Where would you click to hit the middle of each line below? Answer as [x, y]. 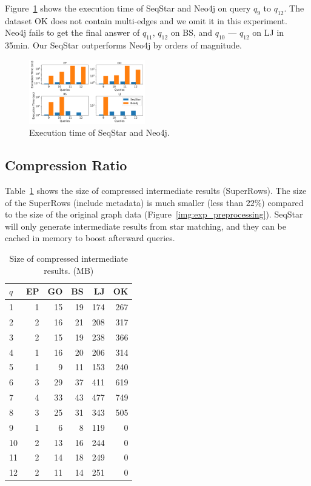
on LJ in [268, 32]
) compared [283, 202]
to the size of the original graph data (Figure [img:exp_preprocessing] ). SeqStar [154, 214]
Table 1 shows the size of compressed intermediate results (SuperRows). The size [156, 190]
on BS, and [192, 32]
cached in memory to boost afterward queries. [90, 238]
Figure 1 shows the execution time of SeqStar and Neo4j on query [128, 8]
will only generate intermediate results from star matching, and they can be [145, 226]
